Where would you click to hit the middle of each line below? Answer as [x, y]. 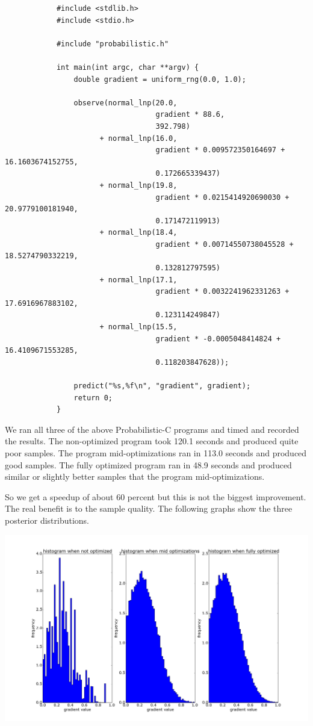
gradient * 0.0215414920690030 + [222, 197]
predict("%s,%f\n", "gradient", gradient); [162, 386]
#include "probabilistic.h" [113, 44]
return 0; [93, 398]
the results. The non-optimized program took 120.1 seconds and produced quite [152, 441]
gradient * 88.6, [190, 115]
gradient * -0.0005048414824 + [218, 339]
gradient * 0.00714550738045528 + [225, 244]
